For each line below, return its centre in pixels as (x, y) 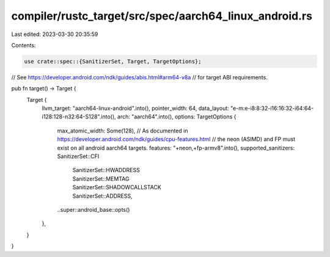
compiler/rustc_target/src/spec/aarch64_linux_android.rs (162, 16)
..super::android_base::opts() (94, 209)
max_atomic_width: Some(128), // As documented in (123, 131)
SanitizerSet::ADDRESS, (102, 196)
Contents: (24, 45)
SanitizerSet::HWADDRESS (106, 170)
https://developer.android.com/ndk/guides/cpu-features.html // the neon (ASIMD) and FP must (176, 139)
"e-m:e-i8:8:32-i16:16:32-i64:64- (272, 108)
